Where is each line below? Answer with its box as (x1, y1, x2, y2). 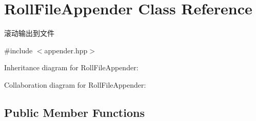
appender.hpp (44, 45, 88, 55)
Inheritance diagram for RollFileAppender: (4, 62, 139, 73)
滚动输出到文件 (4, 28, 54, 38)
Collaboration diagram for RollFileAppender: (4, 79, 146, 90)
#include (4, 45, 33, 55)
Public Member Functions (4, 104, 145, 120)
